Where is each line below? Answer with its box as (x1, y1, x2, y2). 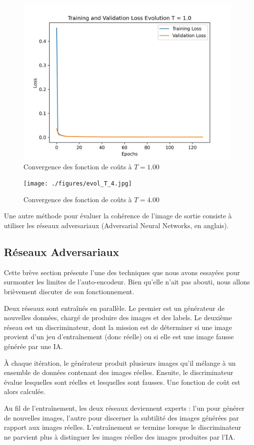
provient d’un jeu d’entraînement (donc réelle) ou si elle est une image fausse (4, 331, 234, 342)
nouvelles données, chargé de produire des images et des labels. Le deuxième (4, 312, 232, 323)
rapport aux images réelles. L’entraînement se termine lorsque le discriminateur (4, 422, 241, 432)
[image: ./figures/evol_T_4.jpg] (23, 180, 132, 187)
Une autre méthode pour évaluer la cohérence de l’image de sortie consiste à (4, 211, 232, 221)
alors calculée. (4, 386, 45, 397)
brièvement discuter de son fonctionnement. (4, 286, 134, 297)
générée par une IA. (4, 341, 63, 351)
